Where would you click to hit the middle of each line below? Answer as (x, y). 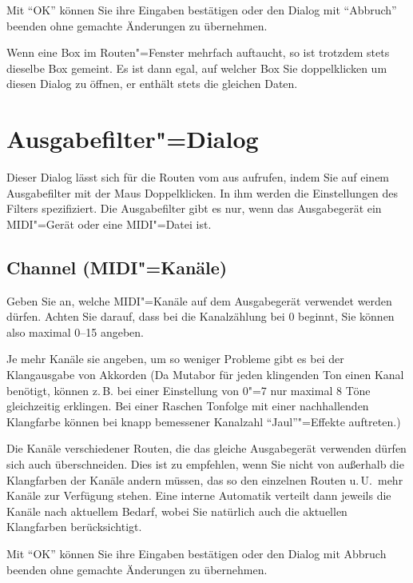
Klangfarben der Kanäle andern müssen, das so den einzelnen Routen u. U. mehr (205, 479)
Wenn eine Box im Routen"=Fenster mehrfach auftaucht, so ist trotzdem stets (198, 52)
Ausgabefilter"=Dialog (133, 139)
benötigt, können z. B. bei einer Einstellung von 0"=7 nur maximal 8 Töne (189, 390)
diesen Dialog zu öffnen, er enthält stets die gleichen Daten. (152, 84)
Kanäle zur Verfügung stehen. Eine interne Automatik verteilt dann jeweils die (199, 495)
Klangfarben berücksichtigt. (74, 527)
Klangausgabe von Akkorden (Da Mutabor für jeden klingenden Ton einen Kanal (205, 375)
